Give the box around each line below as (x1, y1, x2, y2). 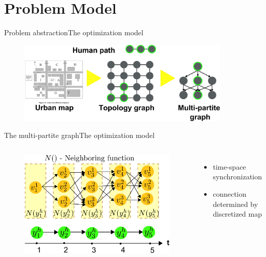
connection (213, 188, 247, 199)
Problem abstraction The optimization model (4, 27, 144, 38)
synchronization (213, 171, 262, 182)
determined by (213, 198, 258, 209)
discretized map (213, 208, 262, 219)
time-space (213, 161, 246, 172)
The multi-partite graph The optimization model (4, 130, 155, 141)
